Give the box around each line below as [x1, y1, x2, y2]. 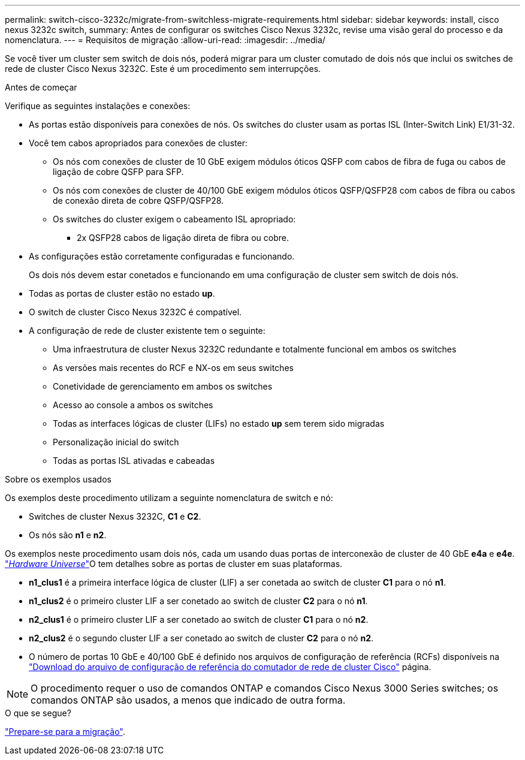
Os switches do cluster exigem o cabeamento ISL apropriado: [53, 214, 296, 224]
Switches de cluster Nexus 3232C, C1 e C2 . [29, 511, 201, 521]
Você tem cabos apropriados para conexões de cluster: [29, 138, 248, 148]
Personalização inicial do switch [53, 437, 179, 447]
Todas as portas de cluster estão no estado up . [29, 288, 215, 298]
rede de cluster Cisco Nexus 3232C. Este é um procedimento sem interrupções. [5, 64, 321, 74]
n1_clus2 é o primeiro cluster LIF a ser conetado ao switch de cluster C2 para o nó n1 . [29, 596, 368, 606]
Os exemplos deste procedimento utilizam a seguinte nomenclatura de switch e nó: [5, 493, 333, 503]
